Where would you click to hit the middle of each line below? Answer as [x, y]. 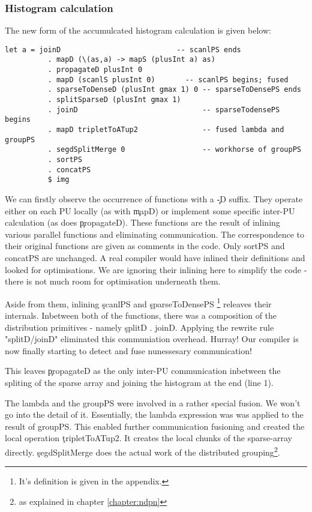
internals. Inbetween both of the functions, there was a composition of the [141, 315]
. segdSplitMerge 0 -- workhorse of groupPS [174, 150]
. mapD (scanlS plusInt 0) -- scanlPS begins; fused [168, 80]
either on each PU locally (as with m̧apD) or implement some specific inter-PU [150, 210]
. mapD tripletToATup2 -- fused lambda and [166, 130]
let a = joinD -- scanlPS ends [123, 50]
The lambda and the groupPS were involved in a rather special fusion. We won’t [153, 402]
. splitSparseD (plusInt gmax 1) [114, 100]
